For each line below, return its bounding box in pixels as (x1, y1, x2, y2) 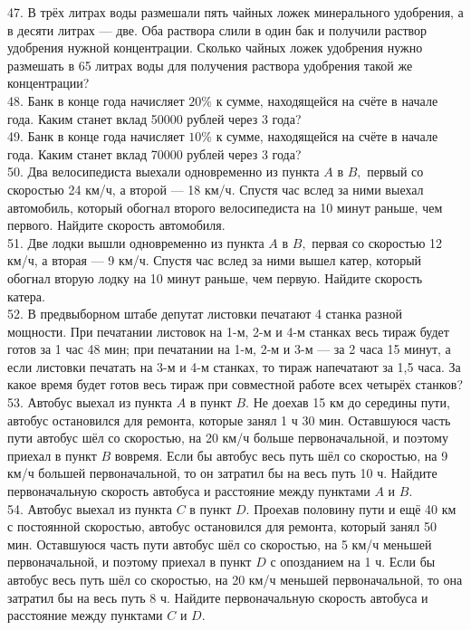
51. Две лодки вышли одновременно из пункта (7, 233, 264, 252)
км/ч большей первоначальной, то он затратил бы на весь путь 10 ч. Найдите (7, 463, 437, 482)
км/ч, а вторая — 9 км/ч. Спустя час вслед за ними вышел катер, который (7, 251, 422, 270)
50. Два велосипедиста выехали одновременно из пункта (7, 162, 320, 181)
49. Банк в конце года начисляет (7, 127, 185, 146)
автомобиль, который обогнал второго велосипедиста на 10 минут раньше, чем (7, 197, 443, 216)
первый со (367, 162, 424, 181)
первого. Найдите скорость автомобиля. (7, 215, 226, 234)
